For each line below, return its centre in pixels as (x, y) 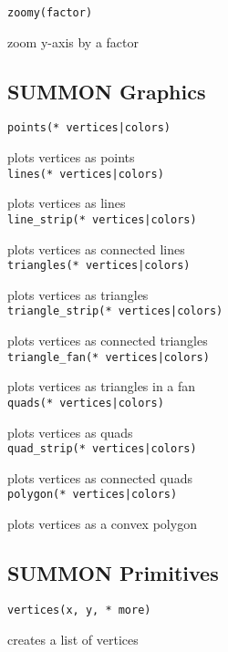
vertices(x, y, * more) (79, 610)
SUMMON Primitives (113, 573)
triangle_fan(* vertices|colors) (109, 357)
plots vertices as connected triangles (108, 341)
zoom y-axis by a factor (73, 41)
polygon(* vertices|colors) (93, 495)
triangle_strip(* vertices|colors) (115, 311)
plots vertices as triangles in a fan (102, 386)
